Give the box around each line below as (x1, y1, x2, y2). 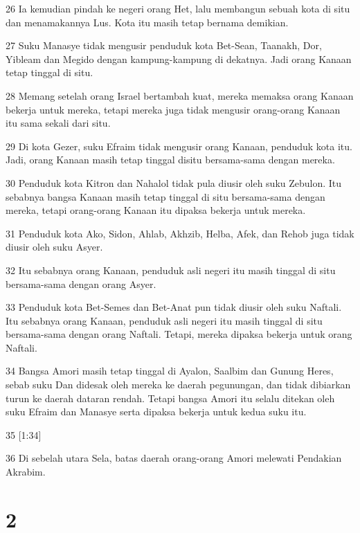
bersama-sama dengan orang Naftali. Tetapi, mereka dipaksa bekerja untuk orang (6, 327, 352, 341)
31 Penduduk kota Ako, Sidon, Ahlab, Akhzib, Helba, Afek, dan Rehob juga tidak (6, 226, 354, 240)
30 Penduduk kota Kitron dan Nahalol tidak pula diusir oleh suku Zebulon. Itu (6, 175, 342, 190)
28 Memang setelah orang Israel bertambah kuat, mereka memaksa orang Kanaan (6, 88, 354, 102)
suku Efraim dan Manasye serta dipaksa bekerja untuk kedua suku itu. (6, 404, 307, 419)
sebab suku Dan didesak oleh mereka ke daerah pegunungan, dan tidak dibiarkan (6, 377, 351, 392)
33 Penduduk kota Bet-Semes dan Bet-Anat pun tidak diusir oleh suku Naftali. (6, 300, 342, 314)
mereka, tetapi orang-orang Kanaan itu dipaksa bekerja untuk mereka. (6, 203, 306, 217)
